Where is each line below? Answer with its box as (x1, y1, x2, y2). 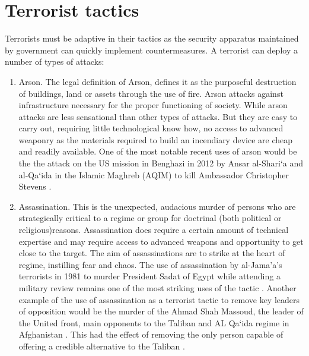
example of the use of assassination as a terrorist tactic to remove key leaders (18, 293, 300, 305)
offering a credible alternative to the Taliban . (18, 339, 185, 352)
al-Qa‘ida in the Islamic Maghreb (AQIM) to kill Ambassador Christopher (18, 168, 289, 181)
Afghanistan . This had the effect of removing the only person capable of (18, 328, 283, 341)
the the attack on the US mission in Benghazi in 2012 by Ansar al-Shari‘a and (18, 157, 304, 169)
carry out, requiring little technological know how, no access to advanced (18, 122, 283, 134)
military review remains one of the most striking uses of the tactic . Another (18, 282, 297, 294)
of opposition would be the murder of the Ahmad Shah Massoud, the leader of (18, 305, 304, 317)
